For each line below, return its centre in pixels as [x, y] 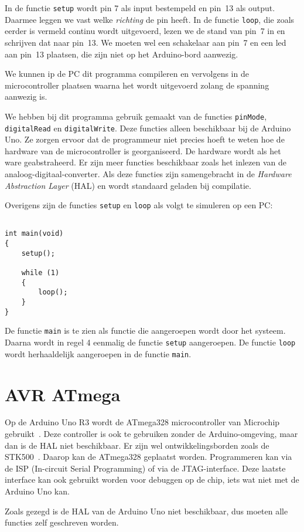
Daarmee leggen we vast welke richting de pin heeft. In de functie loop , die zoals [150, 19]
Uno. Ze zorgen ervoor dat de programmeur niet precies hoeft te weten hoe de [145, 139]
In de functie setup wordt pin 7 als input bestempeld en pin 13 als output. [140, 8]
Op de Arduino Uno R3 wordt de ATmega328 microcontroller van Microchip [142, 422]
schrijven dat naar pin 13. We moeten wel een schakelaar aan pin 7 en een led [146, 42]
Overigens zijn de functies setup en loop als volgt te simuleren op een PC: [139, 205]
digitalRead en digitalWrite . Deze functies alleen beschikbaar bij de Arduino [148, 128]
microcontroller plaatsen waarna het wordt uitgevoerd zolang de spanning [137, 85]
